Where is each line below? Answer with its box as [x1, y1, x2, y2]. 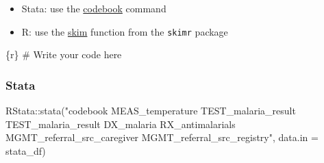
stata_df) [5, 143, 46, 158]
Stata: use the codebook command [21, 1, 166, 15]
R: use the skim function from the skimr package [21, 24, 228, 38]
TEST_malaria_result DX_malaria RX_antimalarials [5, 116, 236, 131]
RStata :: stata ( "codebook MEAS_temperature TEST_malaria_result [5, 103, 296, 118]
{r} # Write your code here [5, 47, 122, 62]
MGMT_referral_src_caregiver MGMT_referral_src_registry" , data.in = [5, 130, 319, 145]
